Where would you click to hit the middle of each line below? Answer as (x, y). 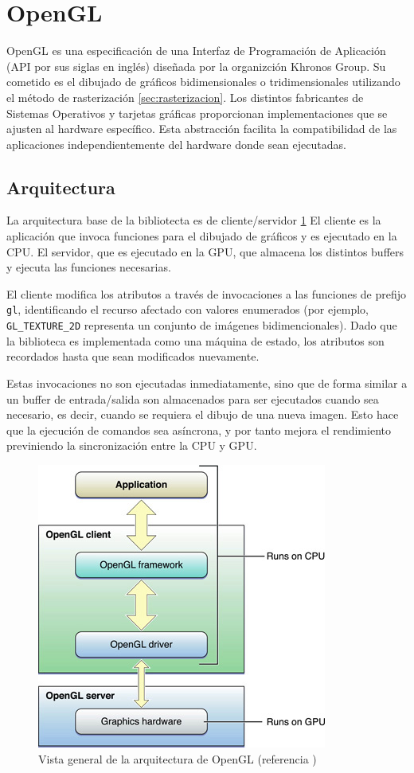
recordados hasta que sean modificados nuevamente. (133, 356)
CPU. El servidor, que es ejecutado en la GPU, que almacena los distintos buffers (205, 251)
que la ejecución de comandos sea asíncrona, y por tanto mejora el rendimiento (199, 429)
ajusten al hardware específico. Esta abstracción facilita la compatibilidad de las (202, 129)
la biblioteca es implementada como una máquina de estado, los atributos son (195, 340)
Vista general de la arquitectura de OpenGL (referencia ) (178, 758)
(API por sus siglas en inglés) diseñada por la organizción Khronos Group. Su (196, 66)
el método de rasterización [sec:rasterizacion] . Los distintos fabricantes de (185, 97)
